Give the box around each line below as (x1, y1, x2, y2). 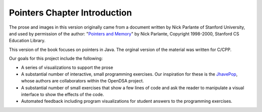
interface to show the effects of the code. (21, 92, 104, 97)
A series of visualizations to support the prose (21, 64, 114, 70)
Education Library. (9, 38, 46, 44)
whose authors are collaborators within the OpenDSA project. (21, 78, 144, 84)
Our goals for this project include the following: (9, 56, 103, 62)
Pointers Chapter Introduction (9, 7, 132, 18)
